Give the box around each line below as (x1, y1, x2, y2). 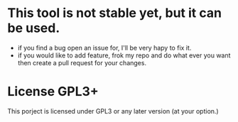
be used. (7, 20, 60, 36)
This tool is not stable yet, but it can (7, 5, 222, 21)
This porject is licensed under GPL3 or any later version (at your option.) (7, 106, 219, 115)
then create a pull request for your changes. (17, 58, 147, 67)
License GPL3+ (7, 84, 99, 100)
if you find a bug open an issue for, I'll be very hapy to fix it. (17, 43, 192, 52)
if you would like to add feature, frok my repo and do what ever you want (17, 51, 231, 60)
